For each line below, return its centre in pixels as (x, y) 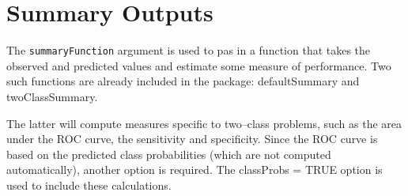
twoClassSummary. (52, 96)
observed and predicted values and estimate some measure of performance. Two (199, 65)
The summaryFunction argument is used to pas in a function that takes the (189, 50)
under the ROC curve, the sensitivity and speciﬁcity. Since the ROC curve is (192, 139)
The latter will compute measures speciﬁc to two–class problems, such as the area (204, 123)
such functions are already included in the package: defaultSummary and (183, 81)
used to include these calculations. (89, 185)
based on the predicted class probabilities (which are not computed (169, 154)
